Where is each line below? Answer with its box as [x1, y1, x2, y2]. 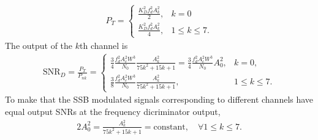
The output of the [5, 39, 73, 51]
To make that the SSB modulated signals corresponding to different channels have [5, 93, 314, 106]
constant [153, 122, 186, 131]
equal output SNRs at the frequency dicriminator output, [5, 105, 221, 117]
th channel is [80, 39, 128, 51]
